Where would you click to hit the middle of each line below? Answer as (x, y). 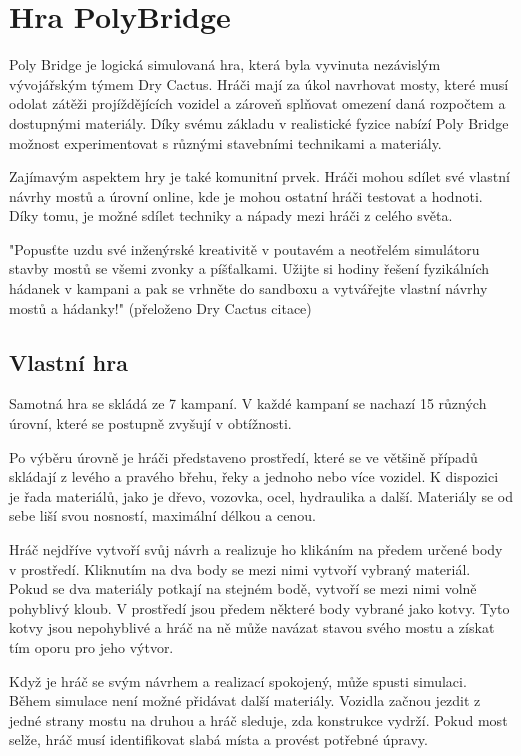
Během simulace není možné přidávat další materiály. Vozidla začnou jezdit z (245, 700)
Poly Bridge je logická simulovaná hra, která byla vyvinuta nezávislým (225, 64)
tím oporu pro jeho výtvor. (91, 646)
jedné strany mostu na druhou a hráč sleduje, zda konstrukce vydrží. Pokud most (258, 719)
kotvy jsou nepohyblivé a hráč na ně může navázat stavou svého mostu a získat (252, 627)
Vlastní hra (68, 361)
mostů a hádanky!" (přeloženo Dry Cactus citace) (160, 307)
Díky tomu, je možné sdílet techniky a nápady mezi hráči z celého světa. (231, 215)
